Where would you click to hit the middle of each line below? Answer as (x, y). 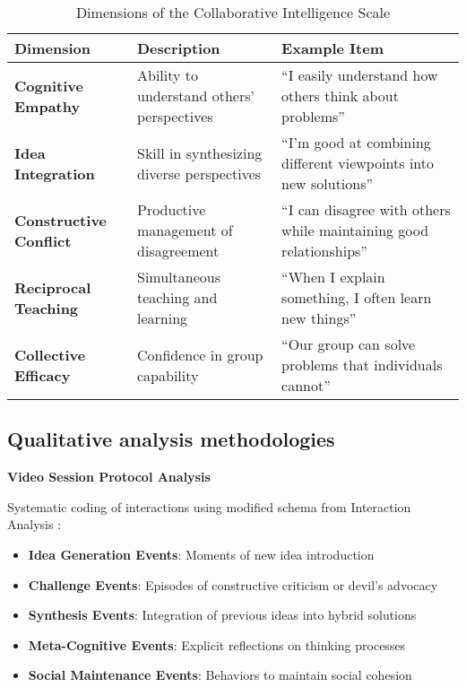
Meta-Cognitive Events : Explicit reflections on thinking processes (217, 644)
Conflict (43, 240)
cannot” (306, 385)
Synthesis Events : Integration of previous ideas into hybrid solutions (222, 615)
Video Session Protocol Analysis (109, 477)
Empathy (47, 106)
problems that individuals (362, 365)
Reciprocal (53, 287)
